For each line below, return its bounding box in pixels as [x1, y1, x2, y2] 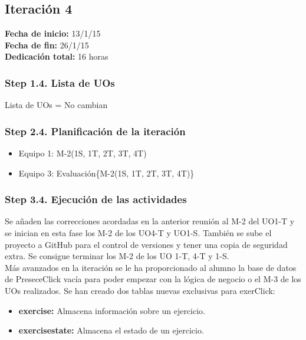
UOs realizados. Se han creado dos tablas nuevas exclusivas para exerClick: [5, 284, 275, 296]
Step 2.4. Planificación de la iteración [5, 123, 186, 138]
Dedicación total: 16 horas [5, 50, 108, 63]
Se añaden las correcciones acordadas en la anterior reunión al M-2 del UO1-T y [5, 215, 295, 227]
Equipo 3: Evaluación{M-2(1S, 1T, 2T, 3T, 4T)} [18, 166, 195, 179]
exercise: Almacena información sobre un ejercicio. [18, 304, 205, 316]
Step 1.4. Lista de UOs [5, 75, 115, 90]
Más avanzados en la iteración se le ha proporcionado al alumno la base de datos [5, 261, 297, 273]
